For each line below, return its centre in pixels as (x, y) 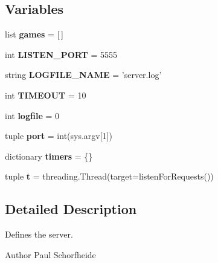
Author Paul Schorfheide (50, 254)
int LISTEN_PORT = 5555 (61, 54)
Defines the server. (39, 234)
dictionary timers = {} (49, 156)
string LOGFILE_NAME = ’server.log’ (83, 75)
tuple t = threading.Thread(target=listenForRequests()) (109, 176)
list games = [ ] (34, 34)
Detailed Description (71, 209)
